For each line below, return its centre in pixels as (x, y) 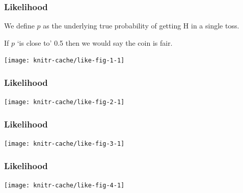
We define (19, 26)
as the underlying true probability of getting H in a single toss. (141, 26)
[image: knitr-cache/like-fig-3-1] (64, 144)
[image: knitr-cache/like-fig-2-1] (64, 102)
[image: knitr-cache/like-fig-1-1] (64, 61)
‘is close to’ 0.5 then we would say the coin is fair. (95, 42)
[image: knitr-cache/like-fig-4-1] (64, 186)
